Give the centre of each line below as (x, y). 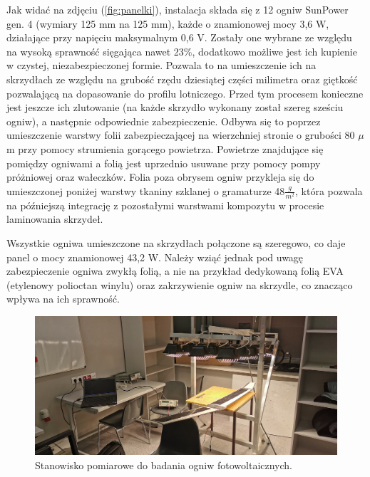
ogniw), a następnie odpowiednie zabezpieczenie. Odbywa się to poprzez (164, 121)
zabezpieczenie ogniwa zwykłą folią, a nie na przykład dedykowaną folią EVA (175, 271)
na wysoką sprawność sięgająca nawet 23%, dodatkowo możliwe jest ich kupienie (182, 51)
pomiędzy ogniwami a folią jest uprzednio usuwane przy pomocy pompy (164, 163)
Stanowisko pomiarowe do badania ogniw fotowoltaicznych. (164, 465)
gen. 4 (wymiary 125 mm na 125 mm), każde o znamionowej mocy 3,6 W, (168, 23)
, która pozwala (329, 190)
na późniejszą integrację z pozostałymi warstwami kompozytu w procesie (165, 205)
